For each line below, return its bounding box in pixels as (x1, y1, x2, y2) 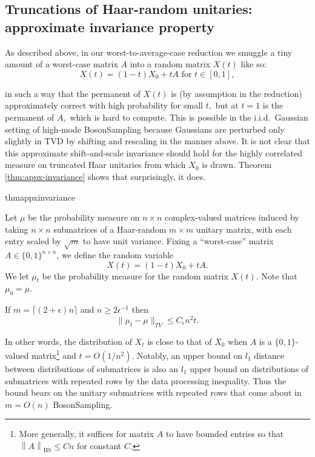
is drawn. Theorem (202, 158, 272, 171)
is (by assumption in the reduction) (171, 87, 302, 99)
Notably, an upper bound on (137, 349, 243, 361)
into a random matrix (130, 58, 211, 70)
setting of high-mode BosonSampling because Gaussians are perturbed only (5, 122, 285, 135)
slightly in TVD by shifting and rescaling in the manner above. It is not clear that (5, 135, 310, 147)
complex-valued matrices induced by (165, 211, 299, 224)
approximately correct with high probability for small (5, 99, 203, 112)
